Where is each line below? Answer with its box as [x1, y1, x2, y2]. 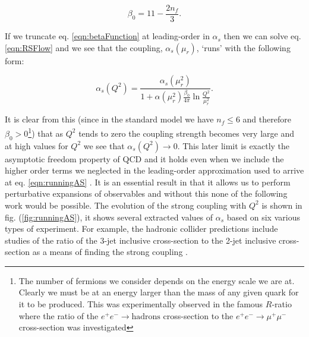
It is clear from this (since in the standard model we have [5, 113, 214, 125]
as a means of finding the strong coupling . [32, 245, 188, 258]
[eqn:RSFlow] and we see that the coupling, [5, 41, 163, 53]
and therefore [242, 113, 291, 125]
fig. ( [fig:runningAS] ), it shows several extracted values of [5, 210, 213, 223]
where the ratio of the [18, 309, 99, 322]
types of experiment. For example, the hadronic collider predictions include [5, 222, 278, 235]
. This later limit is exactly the [177, 139, 290, 152]
